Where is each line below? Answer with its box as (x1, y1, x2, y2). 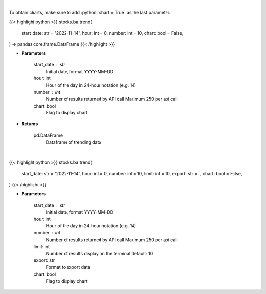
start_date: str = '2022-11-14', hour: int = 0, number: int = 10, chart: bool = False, (21, 30, 184, 36)
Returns (21, 121, 38, 127)
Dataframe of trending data (46, 139, 101, 145)
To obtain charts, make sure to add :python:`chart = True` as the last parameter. (9, 10, 171, 16)
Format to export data (46, 264, 91, 270)
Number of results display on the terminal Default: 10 (46, 251, 153, 257)
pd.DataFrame (33, 132, 63, 138)
